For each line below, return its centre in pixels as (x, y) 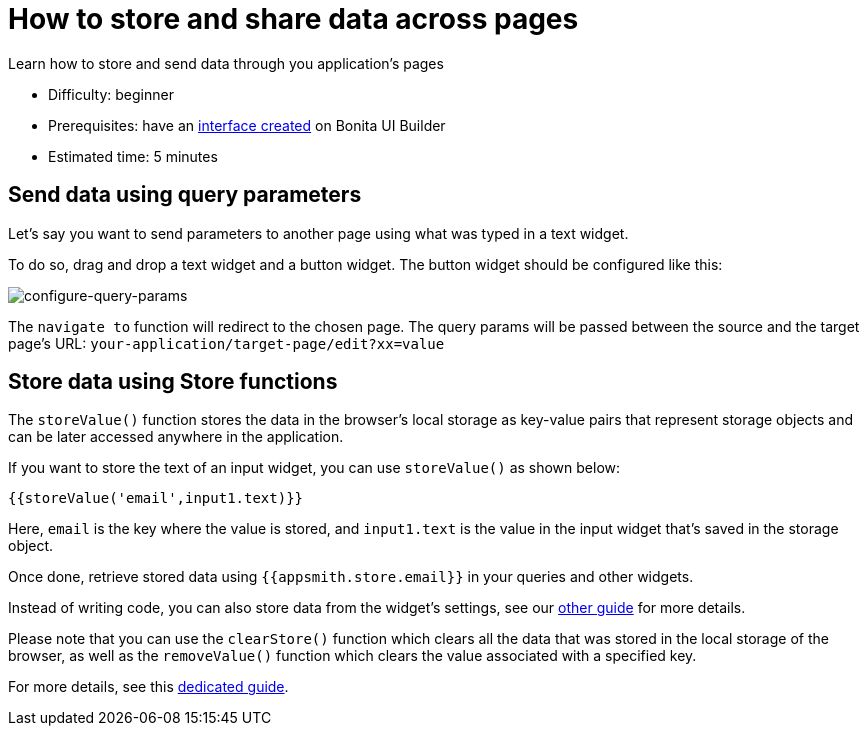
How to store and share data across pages (293, 19)
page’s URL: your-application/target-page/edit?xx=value (226, 343)
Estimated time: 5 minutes (133, 156)
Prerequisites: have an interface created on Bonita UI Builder (247, 125)
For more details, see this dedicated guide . (148, 687)
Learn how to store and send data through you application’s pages (226, 63)
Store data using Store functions (173, 382)
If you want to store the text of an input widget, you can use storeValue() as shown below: (314, 468)
